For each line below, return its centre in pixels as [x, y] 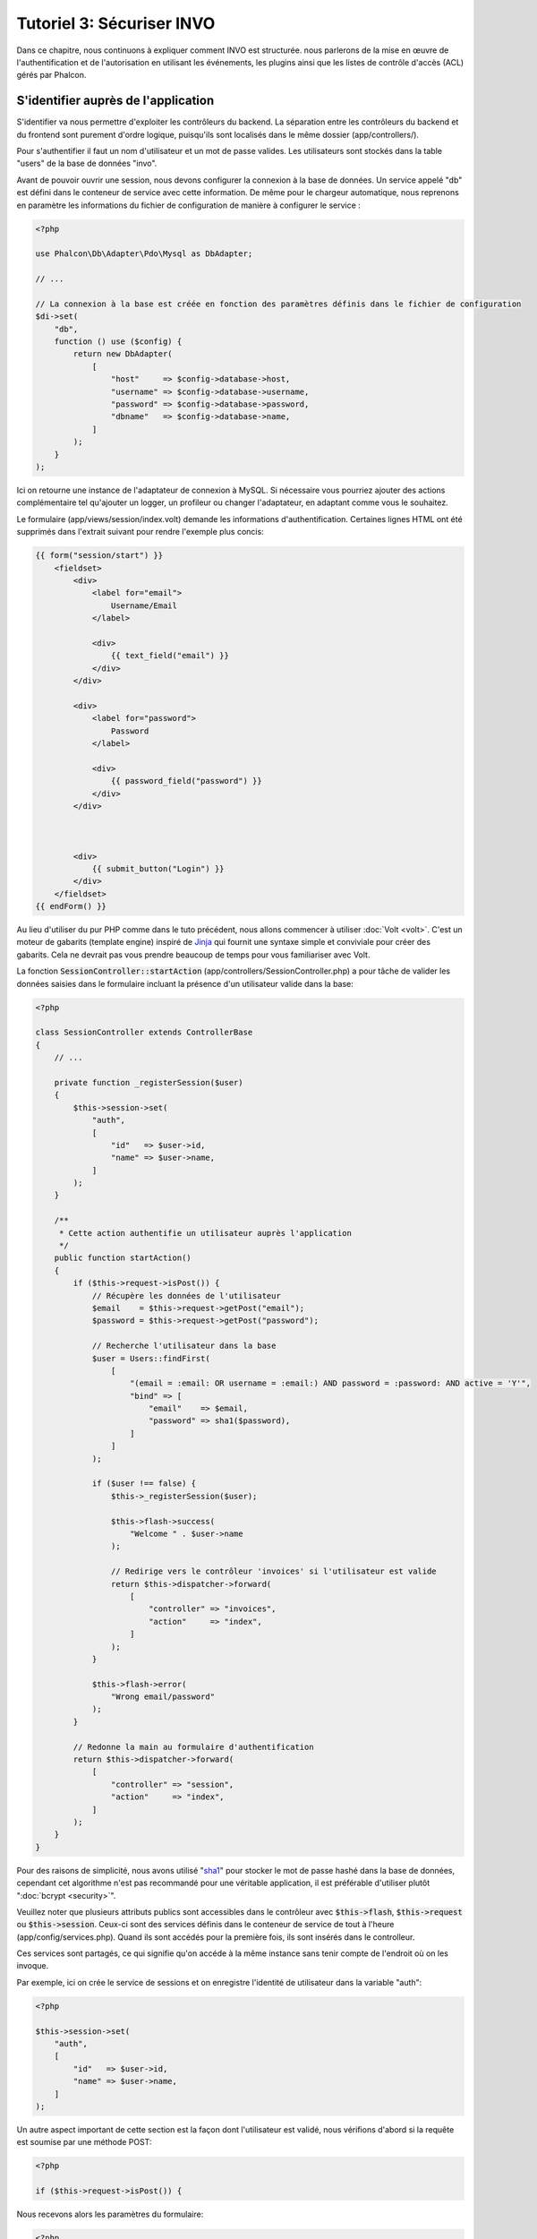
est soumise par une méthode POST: [84, 2142]
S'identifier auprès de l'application [115, 101]
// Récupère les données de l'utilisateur [186, 1295]
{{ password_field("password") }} [187, 781]
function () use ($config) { [118, 342]
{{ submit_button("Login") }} [158, 868]
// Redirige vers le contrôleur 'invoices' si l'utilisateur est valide [274, 1571]
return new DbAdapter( [123, 354]
